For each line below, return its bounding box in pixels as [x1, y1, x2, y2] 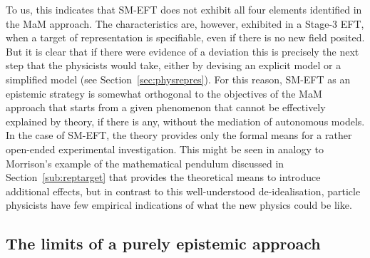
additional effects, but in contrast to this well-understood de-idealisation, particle [6, 183, 361, 198]
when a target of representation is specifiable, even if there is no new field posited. [6, 30, 365, 45]
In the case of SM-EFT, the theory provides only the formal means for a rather [6, 128, 352, 143]
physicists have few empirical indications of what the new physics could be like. [6, 197, 352, 212]
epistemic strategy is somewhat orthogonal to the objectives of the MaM [6, 86, 322, 100]
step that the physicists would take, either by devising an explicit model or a [6, 58, 341, 73]
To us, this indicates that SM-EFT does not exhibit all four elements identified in [6, 2, 362, 16]
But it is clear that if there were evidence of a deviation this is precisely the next [6, 43, 359, 58]
